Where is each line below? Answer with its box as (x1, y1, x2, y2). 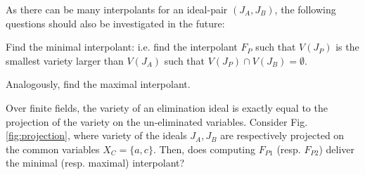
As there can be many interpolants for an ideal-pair (6, 2, 228, 16)
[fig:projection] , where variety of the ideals (6, 128, 187, 143)
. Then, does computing (153, 141, 256, 156)
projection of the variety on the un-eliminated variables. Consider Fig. (6, 114, 308, 129)
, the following (274, 2, 336, 16)
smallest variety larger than (6, 53, 124, 67)
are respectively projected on (220, 128, 345, 143)
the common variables (6, 141, 100, 156)
